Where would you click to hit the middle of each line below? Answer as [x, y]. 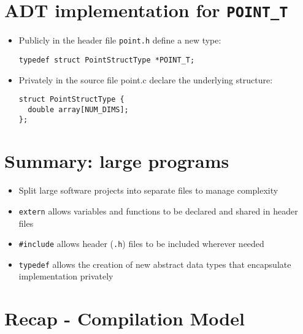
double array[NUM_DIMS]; [78, 109]
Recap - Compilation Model [125, 318]
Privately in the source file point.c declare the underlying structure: [146, 79]
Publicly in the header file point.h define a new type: [120, 40]
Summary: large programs [117, 161]
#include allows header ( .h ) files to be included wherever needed [141, 244]
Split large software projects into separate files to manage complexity [148, 190]
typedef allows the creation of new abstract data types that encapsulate [155, 264]
